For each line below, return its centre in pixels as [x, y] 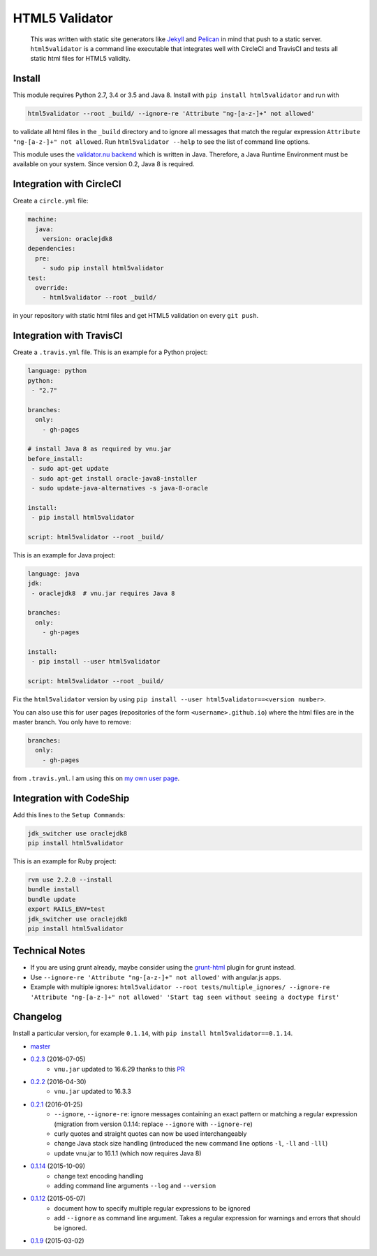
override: [52, 287]
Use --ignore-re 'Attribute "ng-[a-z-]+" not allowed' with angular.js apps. [156, 977]
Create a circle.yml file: [51, 201]
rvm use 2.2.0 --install [70, 879]
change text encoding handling [99, 1176]
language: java [53, 574]
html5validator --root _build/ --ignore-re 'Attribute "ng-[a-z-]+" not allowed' [171, 114]
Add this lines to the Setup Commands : [69, 815]
